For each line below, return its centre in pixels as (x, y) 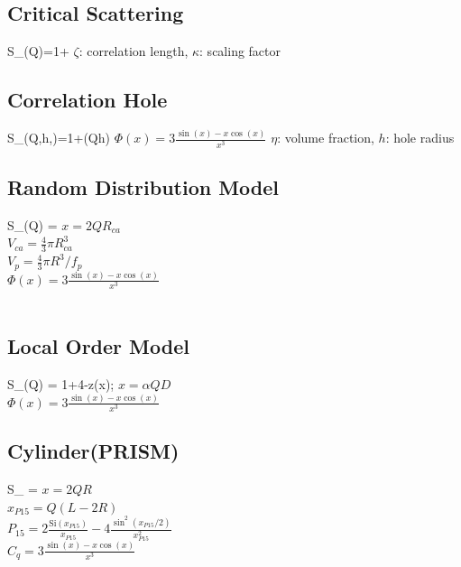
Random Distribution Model (143, 186)
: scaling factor (240, 51)
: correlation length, (134, 51)
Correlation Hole (88, 100)
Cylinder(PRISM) (93, 451)
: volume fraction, (326, 138)
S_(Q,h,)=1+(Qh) (59, 138)
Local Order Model (98, 346)
